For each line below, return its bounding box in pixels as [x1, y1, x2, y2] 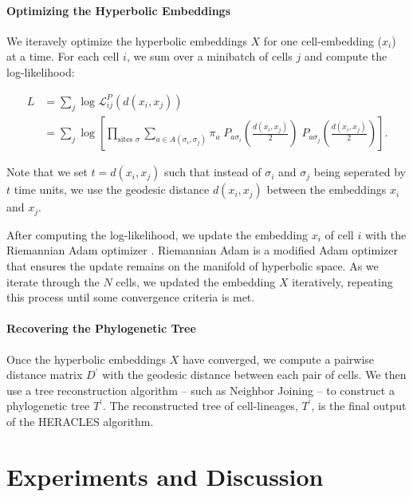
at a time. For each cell [6, 48, 120, 65]
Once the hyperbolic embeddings [6, 350, 167, 367]
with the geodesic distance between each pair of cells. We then [102, 366, 407, 383]
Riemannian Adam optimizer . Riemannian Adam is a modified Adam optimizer [6, 242, 398, 258]
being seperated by [313, 164, 406, 180]
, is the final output [311, 397, 407, 414]
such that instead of [164, 164, 262, 180]
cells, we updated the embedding [116, 273, 276, 290]
